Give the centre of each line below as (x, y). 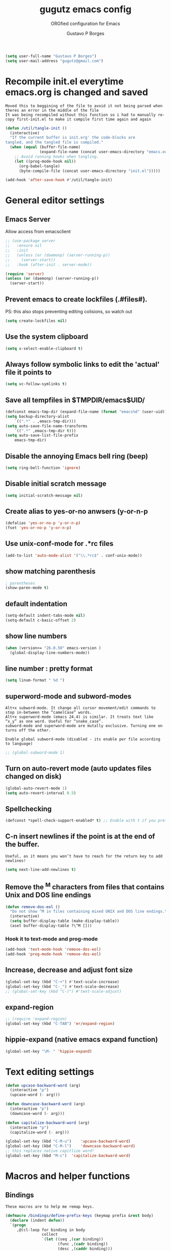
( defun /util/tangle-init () (36, 128)
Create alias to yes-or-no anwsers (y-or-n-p (77, 511)
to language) (19, 743)
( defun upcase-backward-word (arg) (43, 1085)
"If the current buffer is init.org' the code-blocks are (73, 138)
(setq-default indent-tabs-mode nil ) (45, 616)
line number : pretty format (49, 669)
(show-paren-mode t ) (27, 588)
